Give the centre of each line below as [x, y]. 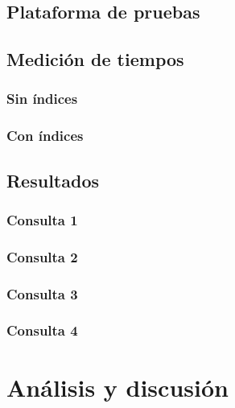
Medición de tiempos [95, 59]
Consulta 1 [42, 219]
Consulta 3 [42, 293]
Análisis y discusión [117, 387]
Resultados [53, 180]
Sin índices [42, 99]
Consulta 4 [42, 330]
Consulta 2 [42, 256]
